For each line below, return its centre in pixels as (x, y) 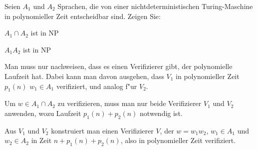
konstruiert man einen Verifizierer (102, 130)
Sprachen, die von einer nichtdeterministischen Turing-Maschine (155, 6)
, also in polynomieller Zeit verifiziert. (178, 140)
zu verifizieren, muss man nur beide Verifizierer (129, 103)
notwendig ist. (161, 113)
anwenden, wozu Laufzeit (43, 113)
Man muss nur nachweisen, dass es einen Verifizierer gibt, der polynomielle (119, 66)
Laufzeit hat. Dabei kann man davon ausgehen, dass (84, 76)
